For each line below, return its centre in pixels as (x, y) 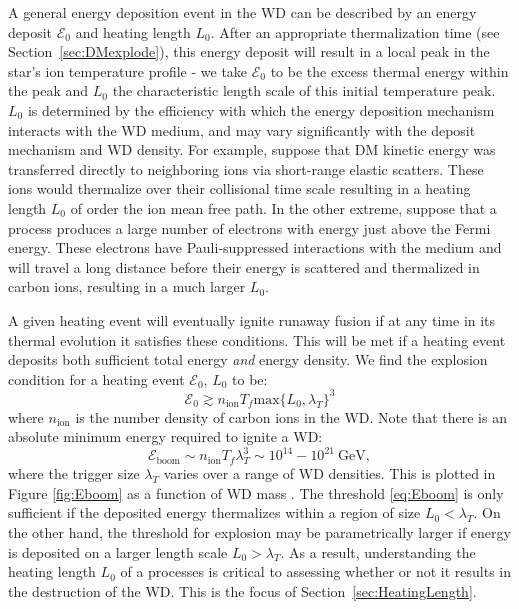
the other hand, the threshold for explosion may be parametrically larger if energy (259, 532)
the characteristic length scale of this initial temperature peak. (304, 90)
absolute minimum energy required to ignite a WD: (165, 436)
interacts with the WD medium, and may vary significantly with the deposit (242, 129)
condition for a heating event (96, 378)
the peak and (48, 90)
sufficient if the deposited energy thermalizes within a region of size (214, 512)
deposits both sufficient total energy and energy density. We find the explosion (248, 359)
